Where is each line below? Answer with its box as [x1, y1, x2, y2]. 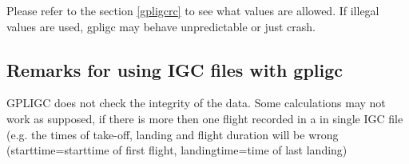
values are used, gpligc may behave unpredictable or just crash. [6, 18, 316, 34]
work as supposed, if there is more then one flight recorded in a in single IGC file [6, 110, 403, 126]
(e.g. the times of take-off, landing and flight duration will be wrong [6, 126, 339, 142]
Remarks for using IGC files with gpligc [6, 57, 343, 82]
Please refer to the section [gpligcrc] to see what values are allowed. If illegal [6, 2, 379, 18]
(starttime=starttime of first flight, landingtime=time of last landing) [6, 142, 347, 158]
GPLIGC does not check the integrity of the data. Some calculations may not [6, 94, 386, 111]
